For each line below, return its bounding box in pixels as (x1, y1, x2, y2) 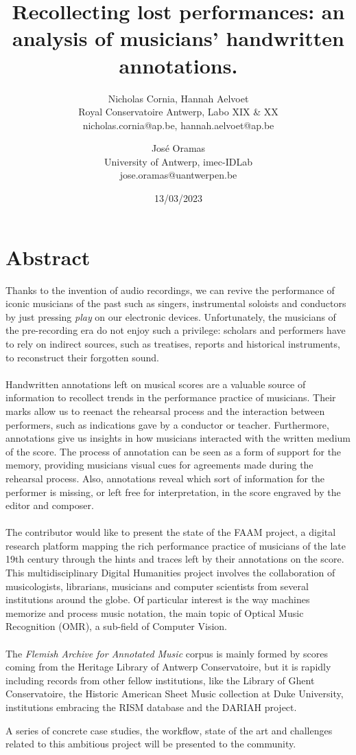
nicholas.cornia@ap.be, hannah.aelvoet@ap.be (82, 117, 274, 132)
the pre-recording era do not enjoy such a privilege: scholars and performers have (5, 323, 346, 337)
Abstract (5, 243, 91, 271)
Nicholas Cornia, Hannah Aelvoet (108, 91, 249, 105)
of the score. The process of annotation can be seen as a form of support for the (5, 444, 342, 458)
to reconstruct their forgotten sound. (5, 350, 159, 364)
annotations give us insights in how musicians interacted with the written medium (5, 431, 351, 445)
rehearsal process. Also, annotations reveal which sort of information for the (5, 471, 325, 485)
